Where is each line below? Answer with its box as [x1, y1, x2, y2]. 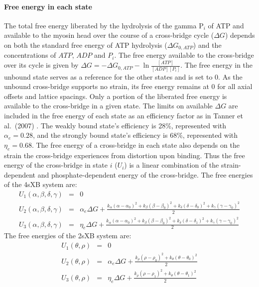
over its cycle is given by [4, 60, 79, 70]
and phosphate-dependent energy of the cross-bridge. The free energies [37, 169, 253, 180]
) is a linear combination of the [124, 160, 219, 170]
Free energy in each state [4, 1, 92, 11]
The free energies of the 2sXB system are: [4, 230, 131, 241]
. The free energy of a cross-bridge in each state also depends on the [31, 139, 240, 150]
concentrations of [4, 50, 56, 60]
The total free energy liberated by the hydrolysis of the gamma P [4, 20, 204, 30]
